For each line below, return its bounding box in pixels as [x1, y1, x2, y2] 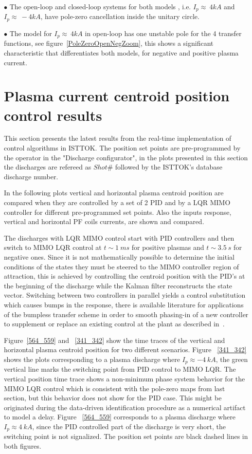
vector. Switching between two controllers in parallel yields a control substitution [4, 290, 246, 300]
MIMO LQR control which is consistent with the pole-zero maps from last [4, 383, 225, 393]
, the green [216, 354, 248, 364]
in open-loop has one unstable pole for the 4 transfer [85, 28, 242, 38]
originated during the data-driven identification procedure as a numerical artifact [4, 402, 246, 412]
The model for [9, 28, 52, 38]
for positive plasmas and [131, 242, 204, 252]
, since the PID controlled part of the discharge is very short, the [32, 421, 226, 431]
